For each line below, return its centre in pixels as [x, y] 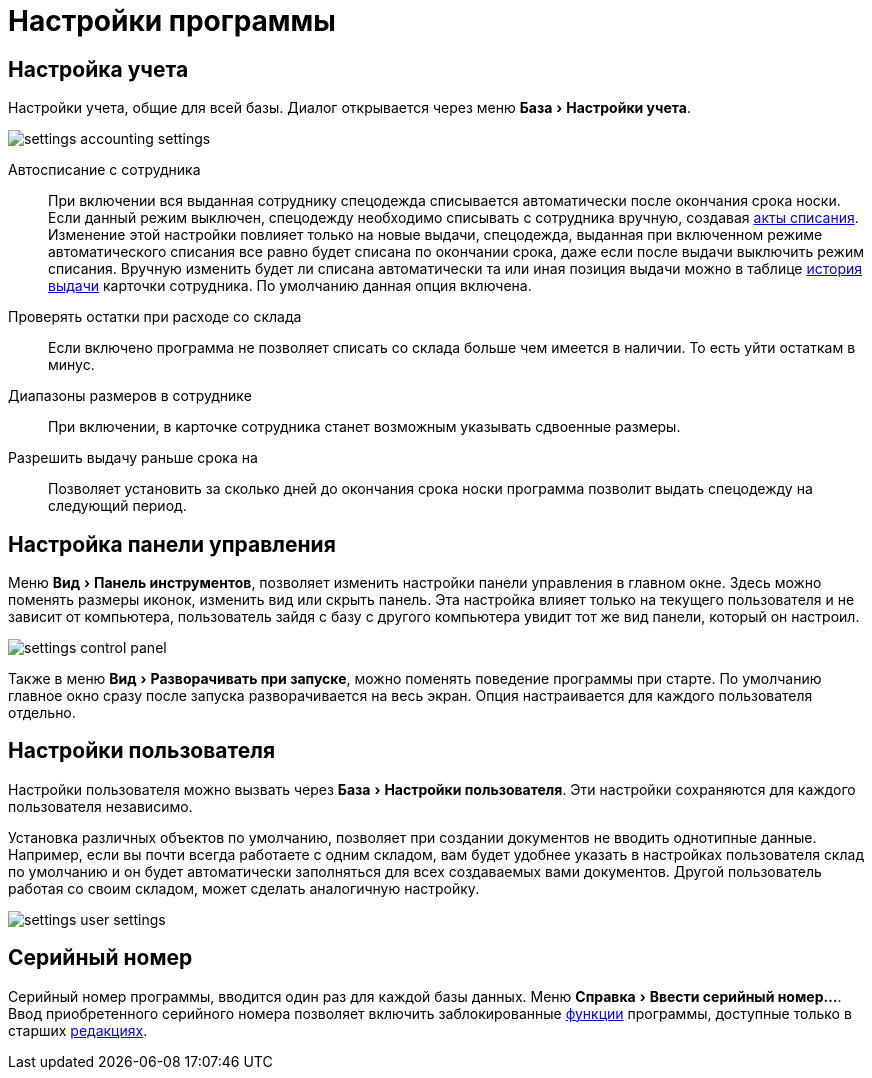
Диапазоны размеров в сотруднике [130, 396]
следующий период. [117, 506]
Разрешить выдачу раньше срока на [133, 458]
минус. [71, 365]
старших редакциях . [78, 1030]
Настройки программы [172, 21]
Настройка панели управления [172, 544]
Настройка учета [98, 69]
